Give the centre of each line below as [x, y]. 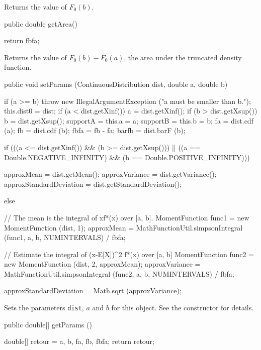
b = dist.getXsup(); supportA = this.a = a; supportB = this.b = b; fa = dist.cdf [129, 120]
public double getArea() [41, 23]
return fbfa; [22, 40]
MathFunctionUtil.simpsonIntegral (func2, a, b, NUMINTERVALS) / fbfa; [119, 273]
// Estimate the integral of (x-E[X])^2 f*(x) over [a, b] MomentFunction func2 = [129, 254]
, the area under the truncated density [183, 57]
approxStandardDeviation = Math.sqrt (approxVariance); [93, 290]
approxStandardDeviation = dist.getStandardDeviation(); [93, 184]
